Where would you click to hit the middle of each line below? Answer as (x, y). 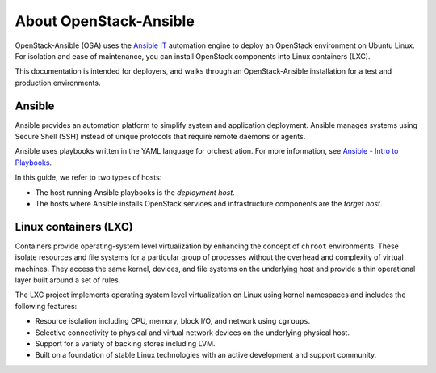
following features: (46, 306)
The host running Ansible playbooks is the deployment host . (135, 192)
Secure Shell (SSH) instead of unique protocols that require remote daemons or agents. (160, 137)
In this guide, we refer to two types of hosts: (88, 177)
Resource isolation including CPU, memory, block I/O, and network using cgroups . (173, 321)
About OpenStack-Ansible (105, 21)
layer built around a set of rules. (68, 280)
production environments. (58, 83)
